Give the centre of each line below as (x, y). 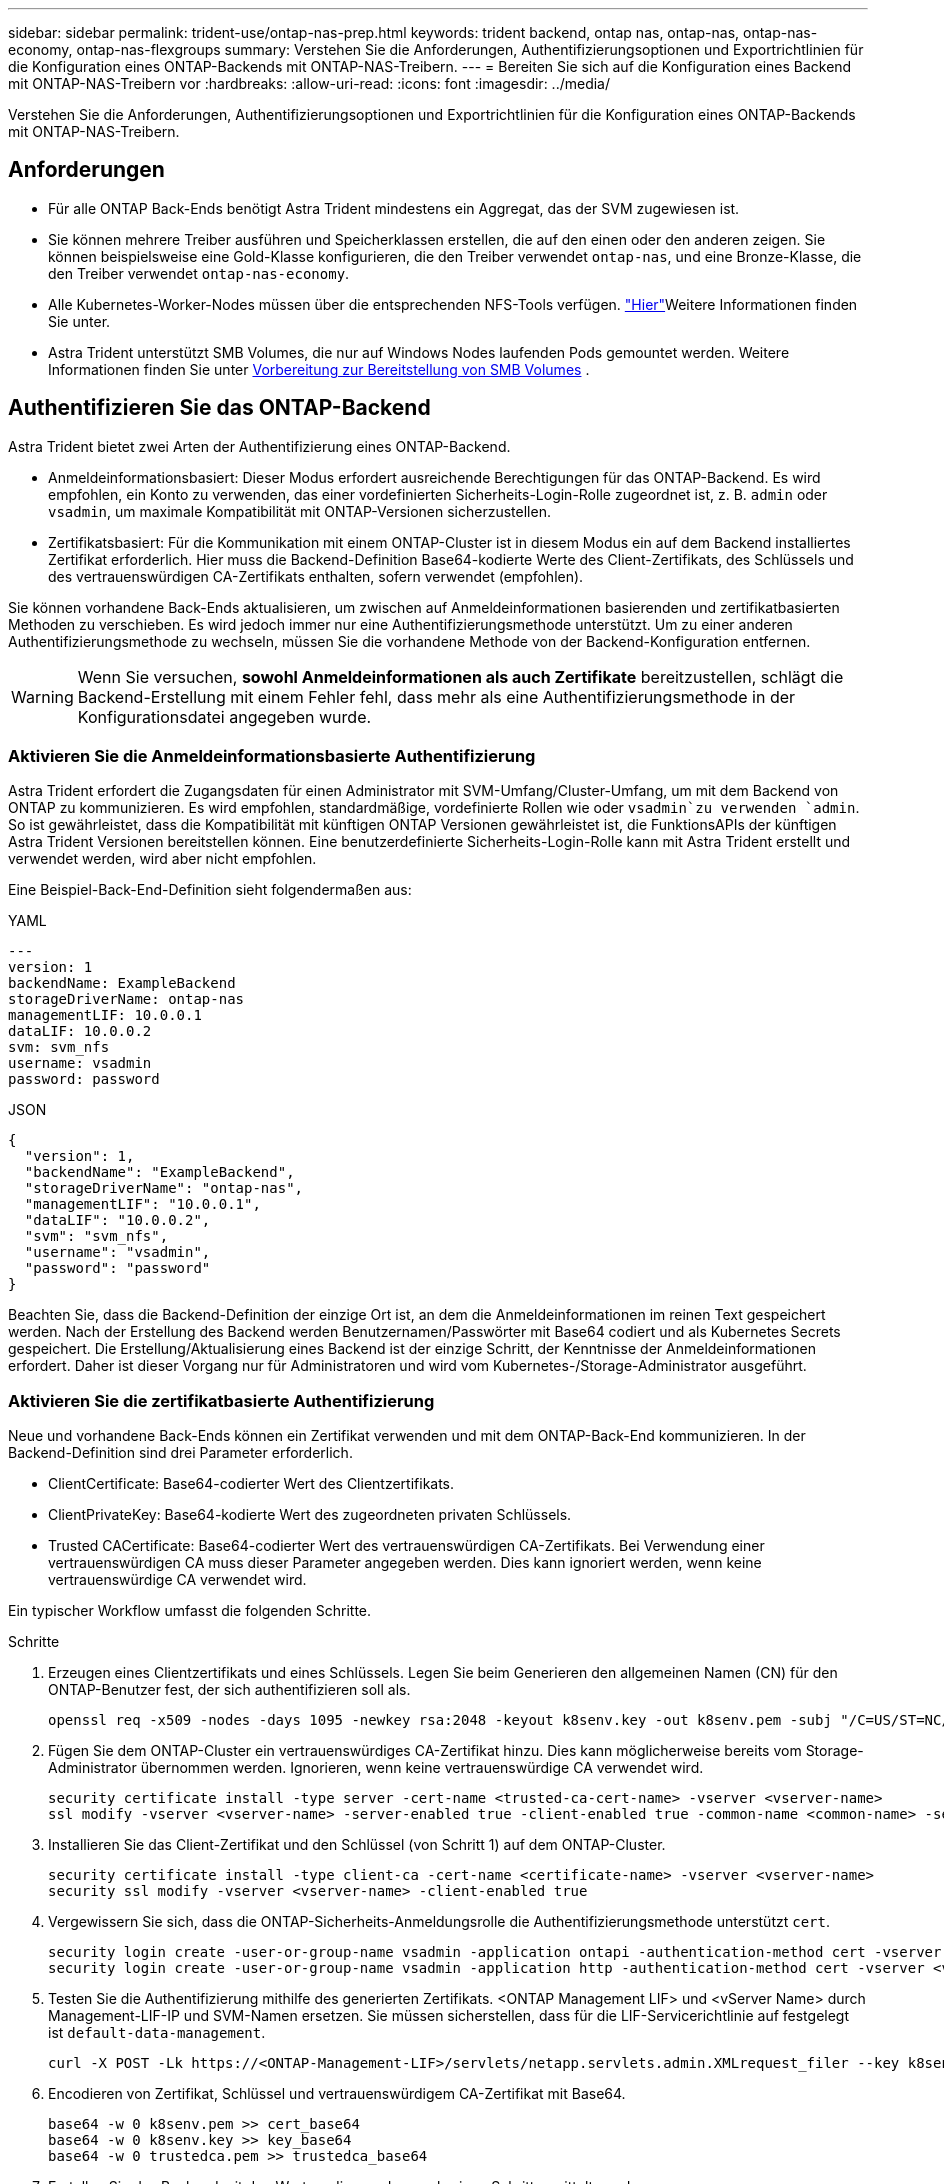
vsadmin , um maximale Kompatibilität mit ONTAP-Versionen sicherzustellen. (299, 511)
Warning (42, 696)
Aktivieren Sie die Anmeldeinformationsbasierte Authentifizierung (272, 756)
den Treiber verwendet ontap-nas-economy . (199, 273)
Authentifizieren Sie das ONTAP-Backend (219, 408)
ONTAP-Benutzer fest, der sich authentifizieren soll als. (229, 1690)
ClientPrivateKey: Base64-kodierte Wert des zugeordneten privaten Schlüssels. (310, 1515)
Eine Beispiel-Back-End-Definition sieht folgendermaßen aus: (210, 890)
